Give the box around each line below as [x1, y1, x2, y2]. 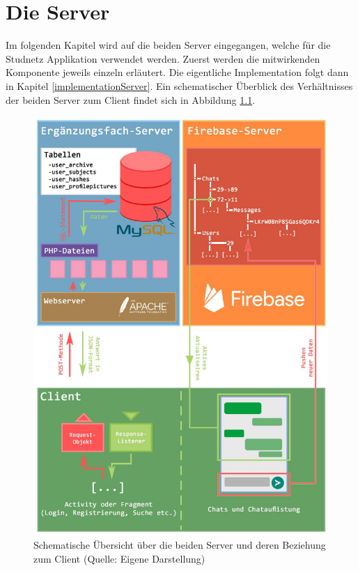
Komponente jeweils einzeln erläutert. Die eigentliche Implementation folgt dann [6, 65, 349, 79]
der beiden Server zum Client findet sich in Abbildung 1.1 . [6, 92, 256, 107]
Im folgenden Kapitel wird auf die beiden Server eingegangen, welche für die [6, 38, 331, 52]
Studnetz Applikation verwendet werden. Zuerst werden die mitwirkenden [6, 51, 320, 66]
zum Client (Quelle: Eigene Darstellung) [33, 551, 205, 565]
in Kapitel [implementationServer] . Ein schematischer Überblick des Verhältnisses [6, 78, 353, 93]
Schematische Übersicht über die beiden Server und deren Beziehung [33, 538, 326, 552]
